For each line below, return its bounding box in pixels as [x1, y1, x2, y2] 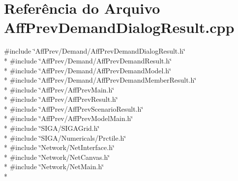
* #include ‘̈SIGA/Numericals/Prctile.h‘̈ [4, 132, 126, 143]
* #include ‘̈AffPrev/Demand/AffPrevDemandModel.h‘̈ [4, 65, 172, 75]
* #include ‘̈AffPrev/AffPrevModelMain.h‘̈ [4, 113, 133, 123]
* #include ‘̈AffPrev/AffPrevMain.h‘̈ [4, 84, 115, 94]
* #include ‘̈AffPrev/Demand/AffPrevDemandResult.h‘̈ [4, 55, 172, 65]
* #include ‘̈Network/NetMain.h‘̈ [4, 161, 104, 172]
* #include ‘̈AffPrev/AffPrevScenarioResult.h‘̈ [4, 103, 144, 114]
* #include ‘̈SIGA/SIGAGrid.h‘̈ [4, 123, 100, 133]
